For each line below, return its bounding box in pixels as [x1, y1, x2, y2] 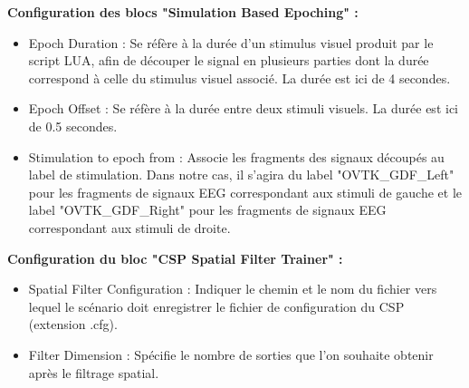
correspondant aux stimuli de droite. [28, 218, 231, 237]
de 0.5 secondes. [28, 116, 118, 135]
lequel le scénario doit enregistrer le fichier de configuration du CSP [28, 296, 405, 315]
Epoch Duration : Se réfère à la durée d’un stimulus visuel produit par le [28, 33, 434, 52]
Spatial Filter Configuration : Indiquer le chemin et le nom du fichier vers [28, 279, 437, 298]
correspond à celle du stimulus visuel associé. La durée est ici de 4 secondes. [28, 68, 451, 87]
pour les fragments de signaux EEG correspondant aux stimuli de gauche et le [28, 182, 462, 201]
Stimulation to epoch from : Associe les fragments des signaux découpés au [28, 147, 445, 166]
